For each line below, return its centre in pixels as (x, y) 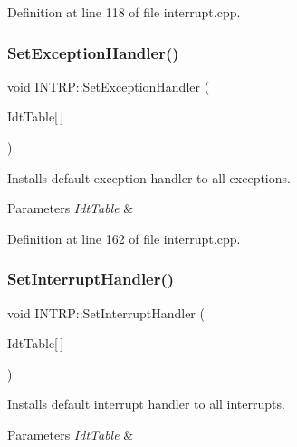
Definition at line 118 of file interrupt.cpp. (124, 12)
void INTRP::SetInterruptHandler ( (106, 312)
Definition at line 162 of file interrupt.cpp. (124, 238)
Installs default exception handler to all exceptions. (149, 177)
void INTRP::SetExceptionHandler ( (109, 86)
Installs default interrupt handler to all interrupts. (146, 404)
